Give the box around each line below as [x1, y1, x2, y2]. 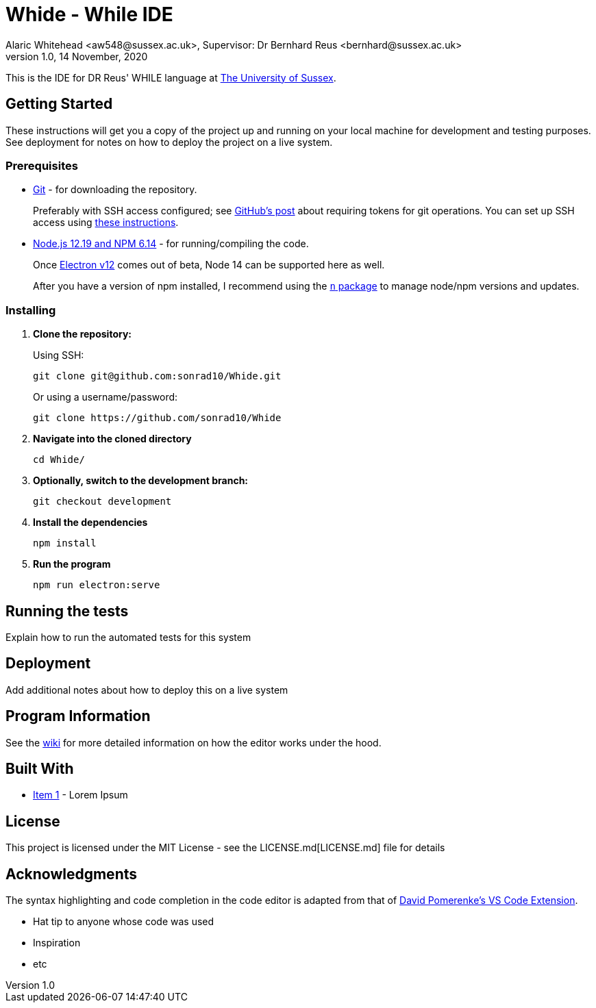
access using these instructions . [33, 216, 179, 229]
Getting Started [5, 95, 113, 113]
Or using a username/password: [33, 391, 178, 403]
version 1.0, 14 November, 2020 [5, 50, 148, 62]
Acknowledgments [5, 865, 138, 883]
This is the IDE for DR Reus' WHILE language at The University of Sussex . [5, 71, 336, 84]
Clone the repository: [33, 328, 132, 340]
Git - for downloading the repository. [33, 184, 197, 196]
